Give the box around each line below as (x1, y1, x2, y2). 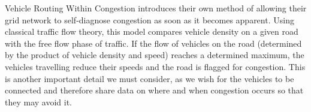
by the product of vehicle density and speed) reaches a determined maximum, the (5, 49, 304, 61)
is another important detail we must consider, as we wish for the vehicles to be (5, 72, 294, 84)
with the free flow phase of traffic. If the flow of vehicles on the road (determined (5, 37, 302, 49)
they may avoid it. (5, 95, 72, 108)
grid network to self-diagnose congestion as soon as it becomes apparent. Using (5, 13, 294, 26)
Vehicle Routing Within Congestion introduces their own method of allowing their (5, 2, 307, 14)
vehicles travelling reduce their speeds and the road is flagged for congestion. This (5, 60, 306, 72)
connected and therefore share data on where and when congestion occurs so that (5, 84, 304, 96)
